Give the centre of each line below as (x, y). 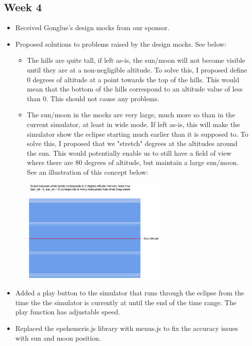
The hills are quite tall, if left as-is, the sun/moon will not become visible (136, 60)
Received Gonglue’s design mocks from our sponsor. (92, 27)
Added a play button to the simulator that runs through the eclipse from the (130, 293)
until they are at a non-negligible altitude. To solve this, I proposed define (137, 69)
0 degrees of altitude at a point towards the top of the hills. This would (133, 79)
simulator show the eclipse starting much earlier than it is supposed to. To (138, 134)
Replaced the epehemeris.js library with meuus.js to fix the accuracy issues (126, 328)
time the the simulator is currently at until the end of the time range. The (126, 302)
